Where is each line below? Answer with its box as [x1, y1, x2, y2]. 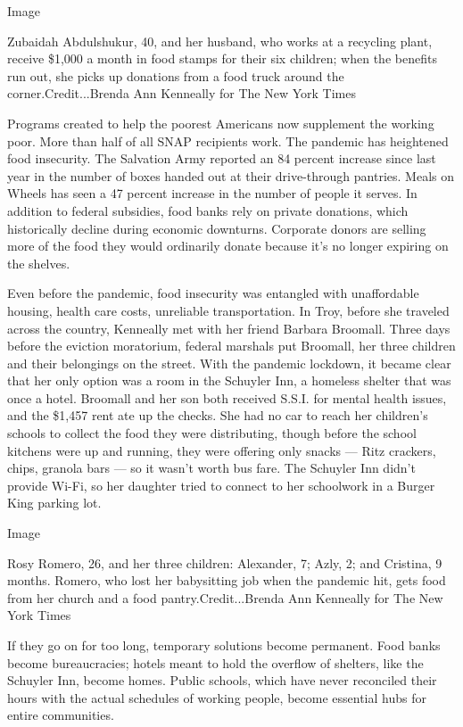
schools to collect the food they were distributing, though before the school [7, 424, 417, 442]
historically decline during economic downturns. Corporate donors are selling [7, 219, 426, 237]
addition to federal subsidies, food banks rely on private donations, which [7, 201, 409, 219]
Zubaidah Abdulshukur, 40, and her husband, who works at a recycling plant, [7, 31, 433, 50]
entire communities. [7, 706, 114, 724]
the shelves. [7, 253, 70, 272]
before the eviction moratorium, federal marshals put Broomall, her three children [7, 336, 456, 355]
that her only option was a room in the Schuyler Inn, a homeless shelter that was [7, 371, 451, 390]
